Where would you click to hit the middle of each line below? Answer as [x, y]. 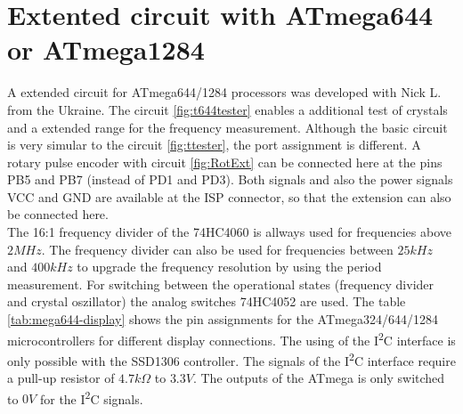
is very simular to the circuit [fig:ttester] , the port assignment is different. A [214, 145]
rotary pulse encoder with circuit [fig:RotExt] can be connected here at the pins [225, 162]
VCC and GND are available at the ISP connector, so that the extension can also [229, 196]
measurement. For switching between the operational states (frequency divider [221, 284]
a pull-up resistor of [61, 378]
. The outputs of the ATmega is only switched [319, 378]
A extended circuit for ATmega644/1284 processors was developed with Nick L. [224, 92]
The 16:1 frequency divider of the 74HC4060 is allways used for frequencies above [229, 232]
